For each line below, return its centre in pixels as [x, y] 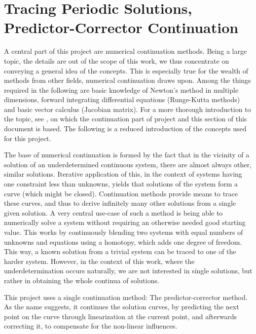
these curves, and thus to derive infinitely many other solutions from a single [120, 203]
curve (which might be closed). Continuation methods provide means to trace [121, 193]
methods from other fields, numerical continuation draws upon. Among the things [128, 80]
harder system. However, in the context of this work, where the [99, 261]
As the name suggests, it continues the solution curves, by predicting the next [122, 307]
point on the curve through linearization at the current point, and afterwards [121, 316]
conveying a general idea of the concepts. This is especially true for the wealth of [126, 70]
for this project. [28, 138]
